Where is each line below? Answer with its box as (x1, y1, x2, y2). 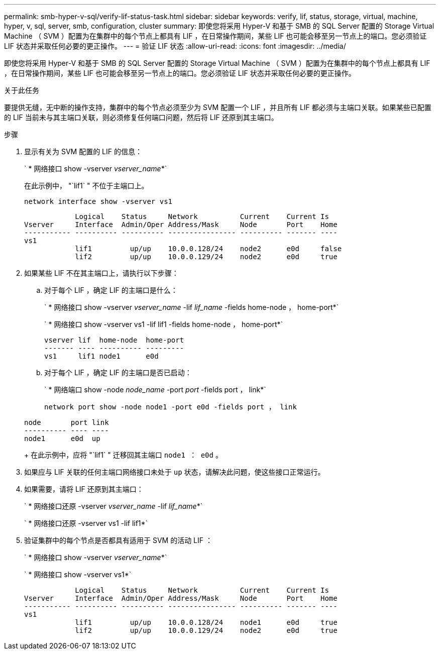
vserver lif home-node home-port (44, 336, 184, 344)
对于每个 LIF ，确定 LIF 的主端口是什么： (44, 286, 178, 294)
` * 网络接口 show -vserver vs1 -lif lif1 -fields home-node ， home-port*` (44, 320, 283, 329)
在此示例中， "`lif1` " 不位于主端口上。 (24, 181, 149, 190)
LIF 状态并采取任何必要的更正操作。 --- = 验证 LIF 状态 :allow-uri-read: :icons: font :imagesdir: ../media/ (4, 42, 346, 50)
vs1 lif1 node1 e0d (44, 352, 159, 360)
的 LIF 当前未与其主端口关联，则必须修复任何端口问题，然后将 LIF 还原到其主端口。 (4, 113, 278, 122)
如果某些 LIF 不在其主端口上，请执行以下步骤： (24, 269, 179, 277)
